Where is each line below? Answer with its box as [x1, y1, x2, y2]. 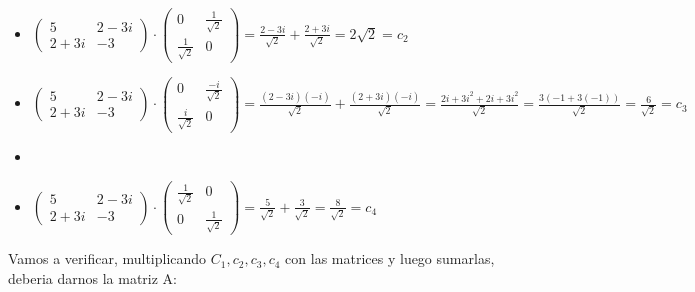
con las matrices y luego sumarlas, [285, 248, 495, 269]
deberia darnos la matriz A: [8, 267, 177, 288]
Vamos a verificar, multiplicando [8, 248, 207, 269]
